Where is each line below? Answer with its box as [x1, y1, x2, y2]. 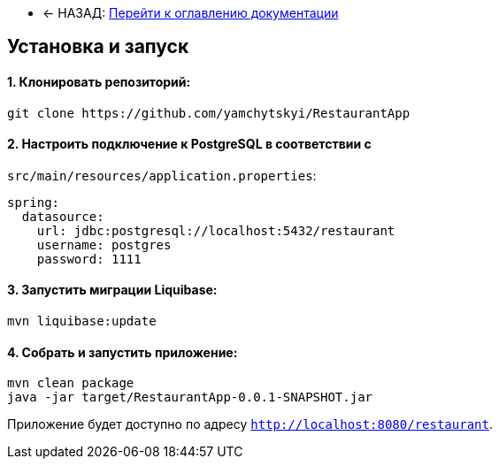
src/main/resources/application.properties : [7, 167, 317, 183]
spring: [7, 195, 60, 210]
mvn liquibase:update [7, 314, 157, 329]
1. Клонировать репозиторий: [7, 74, 191, 90]
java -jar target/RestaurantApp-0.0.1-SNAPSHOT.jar [7, 390, 373, 405]
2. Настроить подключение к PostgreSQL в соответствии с [7, 136, 372, 152]
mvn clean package [7, 376, 134, 391]
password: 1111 [36, 251, 142, 266]
